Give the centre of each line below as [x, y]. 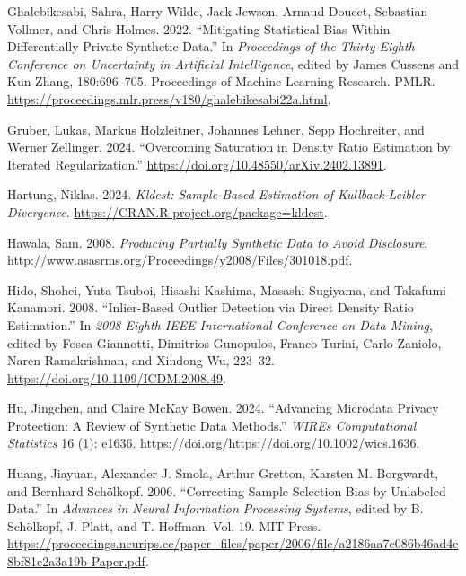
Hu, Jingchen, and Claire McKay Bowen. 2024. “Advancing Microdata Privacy [223, 408]
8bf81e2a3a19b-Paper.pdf [76, 561]
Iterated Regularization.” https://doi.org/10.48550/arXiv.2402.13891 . [197, 164]
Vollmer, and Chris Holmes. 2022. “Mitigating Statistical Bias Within [199, 28]
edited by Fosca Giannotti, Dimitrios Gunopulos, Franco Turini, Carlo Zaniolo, [224, 342]
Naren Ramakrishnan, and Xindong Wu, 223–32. [141, 360]
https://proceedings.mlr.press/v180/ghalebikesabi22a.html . [169, 98]
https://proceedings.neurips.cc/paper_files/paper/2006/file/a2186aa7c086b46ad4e [233, 543]
